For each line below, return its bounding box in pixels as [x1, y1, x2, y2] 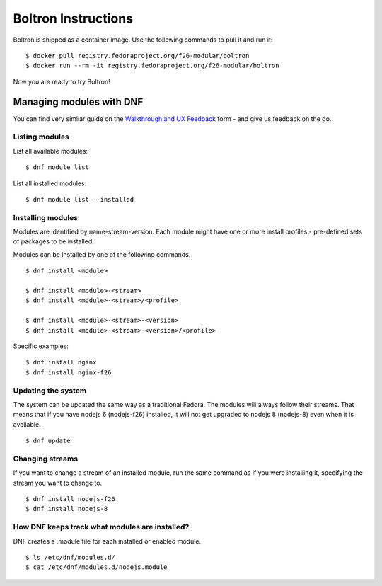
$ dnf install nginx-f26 [25, 368, 112, 377]
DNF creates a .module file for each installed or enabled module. [13, 536, 202, 545]
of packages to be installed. [13, 237, 95, 246]
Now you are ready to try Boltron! [13, 77, 111, 86]
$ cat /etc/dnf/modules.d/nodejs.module [25, 563, 168, 571]
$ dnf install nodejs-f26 [25, 495, 116, 502]
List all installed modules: [13, 179, 87, 188]
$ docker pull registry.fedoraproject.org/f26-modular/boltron [25, 52, 250, 59]
